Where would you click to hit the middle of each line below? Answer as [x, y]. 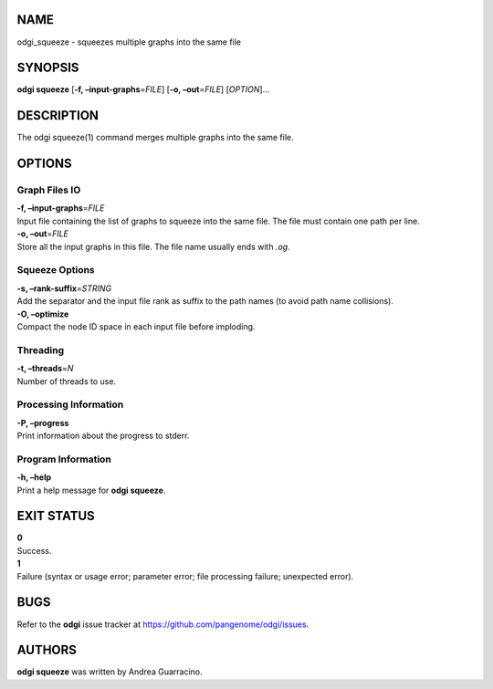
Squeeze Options [56, 270]
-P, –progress [43, 423]
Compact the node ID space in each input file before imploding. [136, 326]
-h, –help [34, 477]
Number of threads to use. [67, 381]
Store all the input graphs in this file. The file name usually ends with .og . [154, 246]
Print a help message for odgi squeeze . [91, 490]
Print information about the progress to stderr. [103, 436]
